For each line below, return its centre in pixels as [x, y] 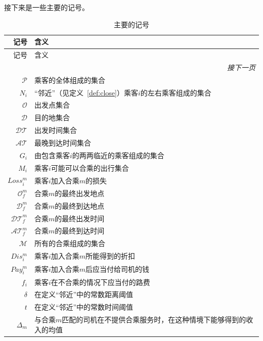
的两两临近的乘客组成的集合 [118, 155]
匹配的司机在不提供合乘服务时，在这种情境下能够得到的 [154, 320]
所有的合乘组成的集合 [70, 243]
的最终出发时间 [80, 218]
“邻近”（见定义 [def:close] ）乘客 [86, 92]
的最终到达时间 [80, 231]
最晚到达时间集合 [62, 142]
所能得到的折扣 [111, 256]
